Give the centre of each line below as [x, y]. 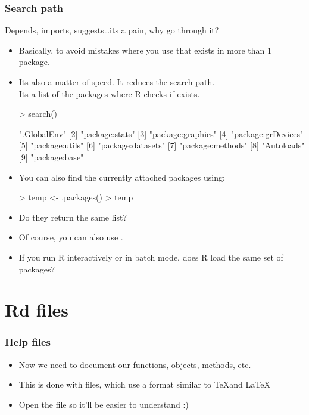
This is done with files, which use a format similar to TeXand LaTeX [144, 384]
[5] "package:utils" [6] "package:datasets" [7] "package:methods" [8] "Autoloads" [162, 145]
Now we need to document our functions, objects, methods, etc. [135, 364]
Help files [28, 342]
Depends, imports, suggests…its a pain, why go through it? [112, 30]
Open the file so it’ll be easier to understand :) [104, 404]
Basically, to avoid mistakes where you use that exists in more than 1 [145, 50]
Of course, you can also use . [71, 237]
